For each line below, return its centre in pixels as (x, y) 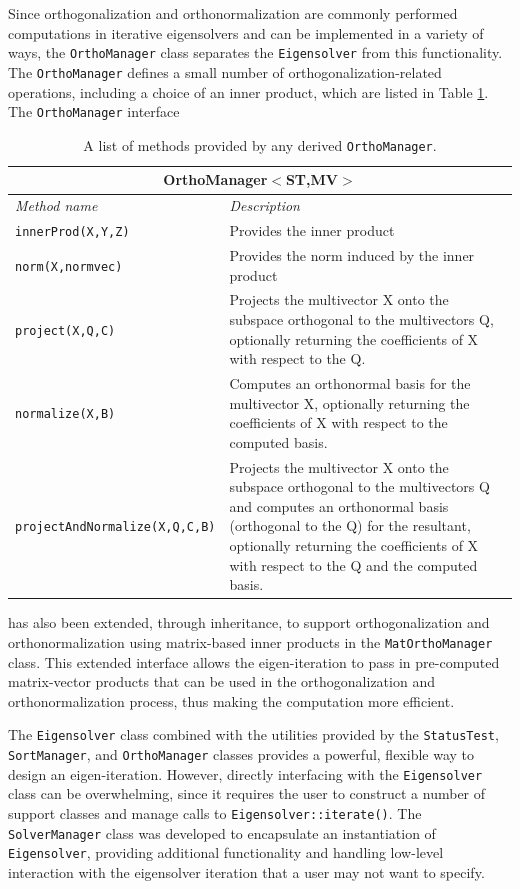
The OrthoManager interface (94, 111)
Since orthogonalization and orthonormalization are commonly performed (233, 13)
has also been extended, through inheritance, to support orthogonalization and (249, 622)
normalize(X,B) (65, 414)
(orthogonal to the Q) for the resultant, (350, 525)
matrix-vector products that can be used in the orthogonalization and (221, 681)
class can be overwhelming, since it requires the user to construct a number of (247, 793)
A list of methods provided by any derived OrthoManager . (260, 144)
